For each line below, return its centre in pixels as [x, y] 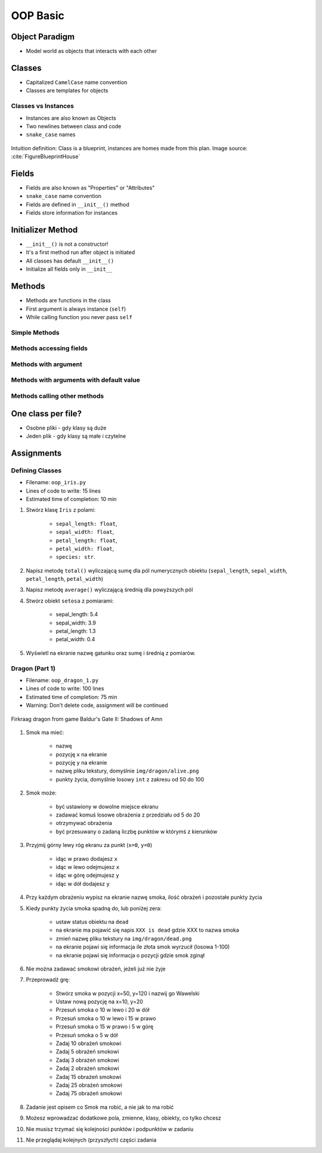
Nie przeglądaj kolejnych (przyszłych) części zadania [91, 1140]
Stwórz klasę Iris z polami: [61, 510]
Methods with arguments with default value [75, 380]
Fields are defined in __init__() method [78, 204]
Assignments [36, 453]
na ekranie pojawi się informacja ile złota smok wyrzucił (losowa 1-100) [143, 947]
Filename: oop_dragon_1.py [62, 680]
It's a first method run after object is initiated [80, 252]
